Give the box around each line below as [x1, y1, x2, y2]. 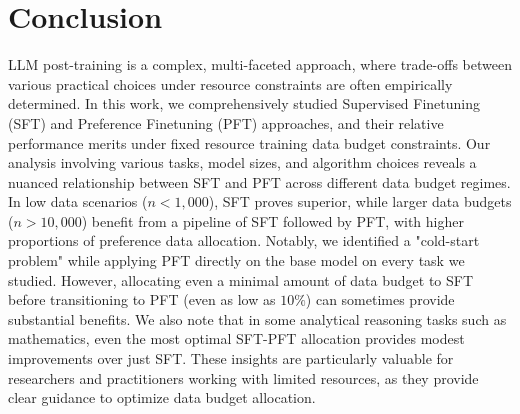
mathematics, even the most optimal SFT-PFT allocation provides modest [8, 328, 465, 349]
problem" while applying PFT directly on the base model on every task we [8, 250, 465, 271]
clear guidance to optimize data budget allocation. [8, 387, 316, 408]
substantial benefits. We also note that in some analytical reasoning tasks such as [8, 308, 507, 329]
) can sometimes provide [305, 289, 455, 310]
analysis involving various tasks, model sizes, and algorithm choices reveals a [8, 152, 477, 173]
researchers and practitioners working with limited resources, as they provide [8, 367, 479, 388]
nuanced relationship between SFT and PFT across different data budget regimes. [8, 171, 511, 192]
